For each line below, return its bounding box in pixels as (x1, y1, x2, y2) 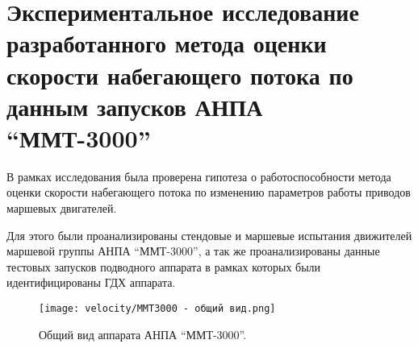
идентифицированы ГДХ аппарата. (6, 274, 176, 291)
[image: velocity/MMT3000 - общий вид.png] (39, 303, 276, 315)
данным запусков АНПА (6, 89, 263, 122)
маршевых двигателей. (6, 200, 117, 217)
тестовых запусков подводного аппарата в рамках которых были (6, 258, 321, 275)
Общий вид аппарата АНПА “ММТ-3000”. (39, 325, 247, 342)
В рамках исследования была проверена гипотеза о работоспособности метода (6, 168, 391, 184)
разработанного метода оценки (6, 27, 327, 60)
